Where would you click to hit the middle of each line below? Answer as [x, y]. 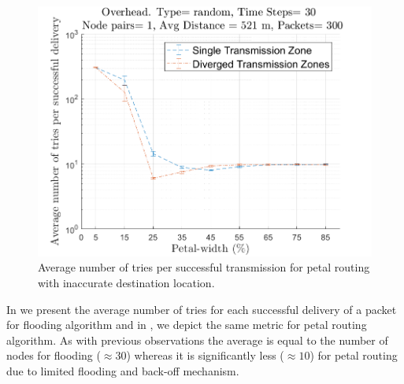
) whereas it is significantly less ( [205, 355]
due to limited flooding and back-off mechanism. [123, 371]
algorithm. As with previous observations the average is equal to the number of [197, 340]
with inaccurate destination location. [126, 283]
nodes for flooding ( [54, 355]
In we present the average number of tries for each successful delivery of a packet [202, 309]
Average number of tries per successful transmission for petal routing [204, 267]
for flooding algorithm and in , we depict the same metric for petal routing [187, 325]
